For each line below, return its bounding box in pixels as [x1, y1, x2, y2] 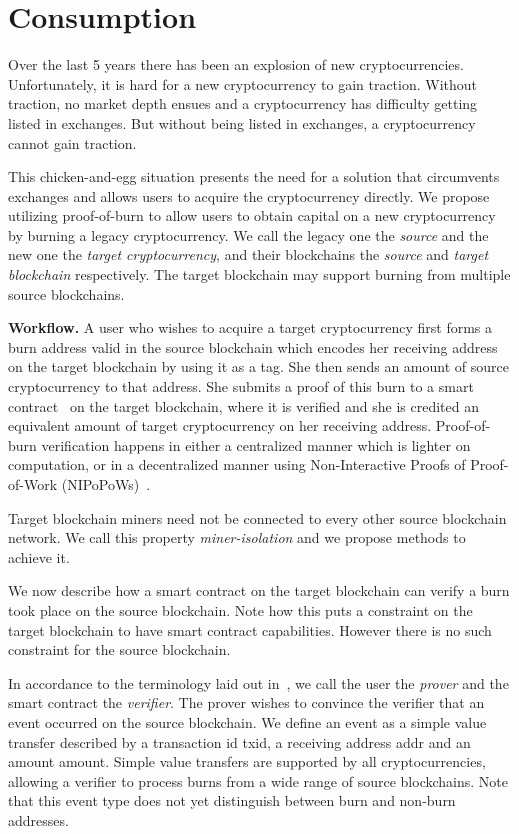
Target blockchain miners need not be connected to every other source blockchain [8, 507, 507, 528]
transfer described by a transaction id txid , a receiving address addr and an [8, 731, 471, 752]
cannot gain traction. [8, 132, 137, 153]
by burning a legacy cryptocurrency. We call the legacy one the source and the [8, 224, 489, 245]
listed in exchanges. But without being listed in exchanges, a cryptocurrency [8, 112, 476, 133]
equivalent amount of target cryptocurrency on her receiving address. [8, 415, 432, 436]
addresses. [8, 809, 69, 830]
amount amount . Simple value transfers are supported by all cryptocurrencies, [8, 751, 486, 772]
